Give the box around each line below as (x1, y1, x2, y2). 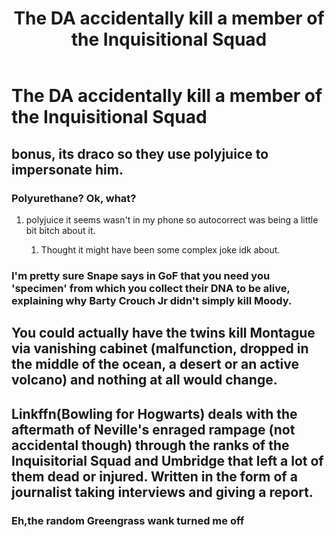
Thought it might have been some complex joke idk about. (40, 243, 281, 256)
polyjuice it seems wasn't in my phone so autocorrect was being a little (25, 213, 319, 226)
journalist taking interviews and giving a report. (11, 483, 314, 501)
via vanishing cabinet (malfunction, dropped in (11, 340, 309, 357)
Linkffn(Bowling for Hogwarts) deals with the (11, 405, 298, 422)
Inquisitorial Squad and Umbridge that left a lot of (11, 452, 324, 469)
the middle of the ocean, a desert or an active (11, 356, 299, 373)
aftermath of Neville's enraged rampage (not (11, 421, 296, 438)
